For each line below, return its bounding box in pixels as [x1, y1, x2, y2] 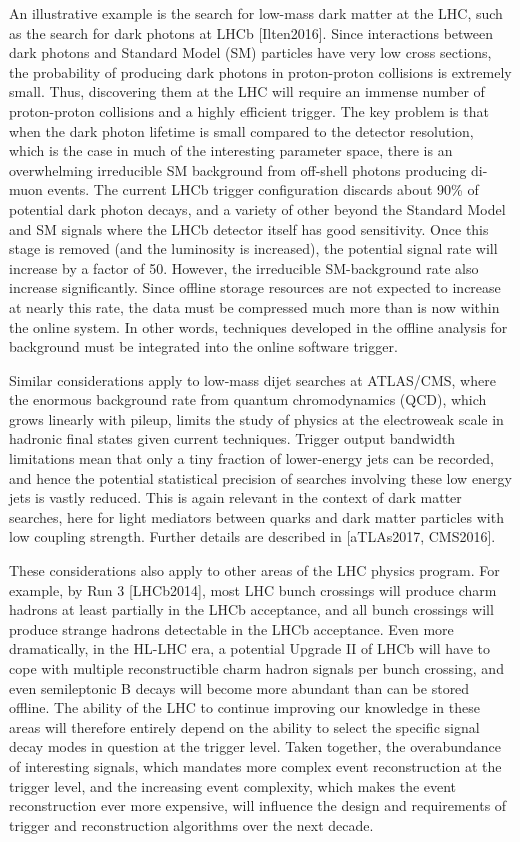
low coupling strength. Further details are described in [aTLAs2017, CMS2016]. [9, 526, 496, 547]
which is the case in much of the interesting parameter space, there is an [9, 140, 453, 161]
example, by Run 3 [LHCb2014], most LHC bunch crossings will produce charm [9, 579, 497, 600]
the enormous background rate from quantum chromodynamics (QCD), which [9, 389, 487, 410]
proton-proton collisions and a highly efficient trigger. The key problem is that [9, 100, 489, 121]
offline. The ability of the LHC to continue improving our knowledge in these [9, 697, 480, 718]
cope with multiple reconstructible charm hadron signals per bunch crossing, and [9, 658, 504, 678]
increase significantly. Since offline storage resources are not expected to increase [9, 277, 501, 298]
